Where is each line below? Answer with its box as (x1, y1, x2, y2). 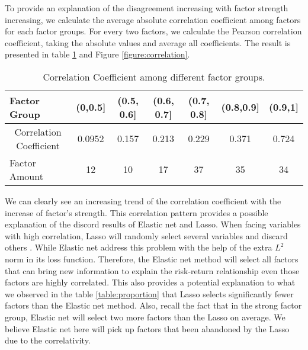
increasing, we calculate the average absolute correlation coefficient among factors (5, 13, 301, 25)
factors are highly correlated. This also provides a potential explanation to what (5, 276, 296, 288)
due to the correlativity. (5, 334, 91, 346)
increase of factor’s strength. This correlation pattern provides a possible (5, 206, 268, 219)
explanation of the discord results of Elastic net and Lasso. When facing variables (5, 218, 301, 230)
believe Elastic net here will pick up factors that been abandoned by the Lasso (5, 322, 290, 335)
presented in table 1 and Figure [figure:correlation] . (5, 48, 190, 60)
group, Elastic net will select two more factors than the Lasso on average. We (5, 310, 285, 323)
